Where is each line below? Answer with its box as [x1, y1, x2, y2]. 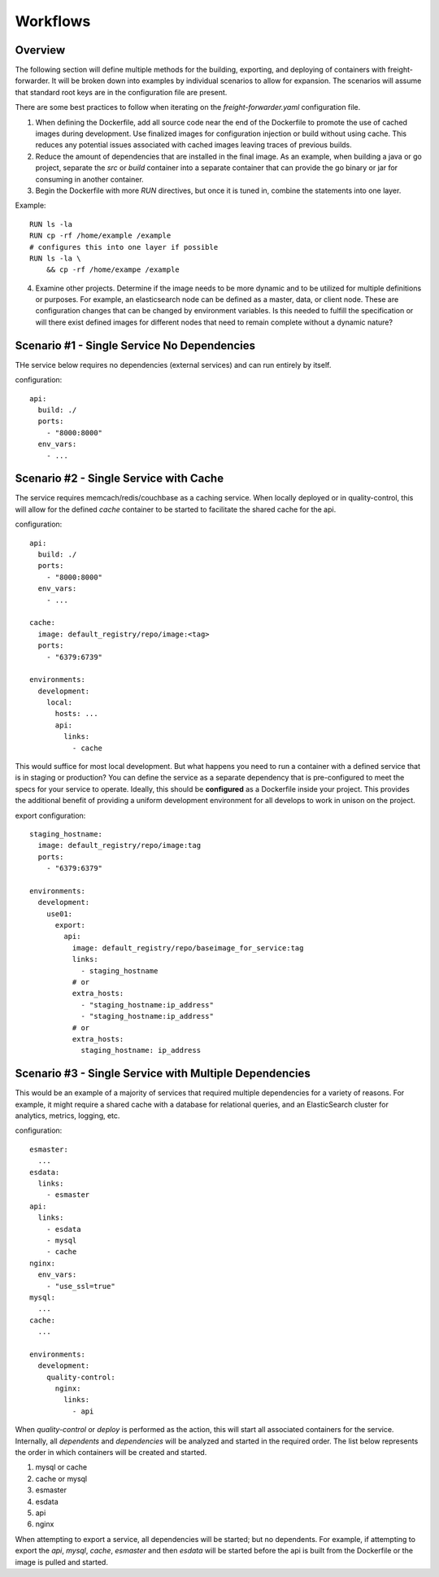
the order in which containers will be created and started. [15, 1448, 207, 1457]
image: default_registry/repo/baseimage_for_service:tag [72, 943, 304, 952]
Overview [15, 43, 66, 57]
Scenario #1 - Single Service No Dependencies [15, 339, 256, 352]
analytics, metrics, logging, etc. [15, 1111, 120, 1120]
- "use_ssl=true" [46, 1282, 115, 1291]
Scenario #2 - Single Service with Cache [15, 472, 224, 486]
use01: [46, 909, 73, 919]
